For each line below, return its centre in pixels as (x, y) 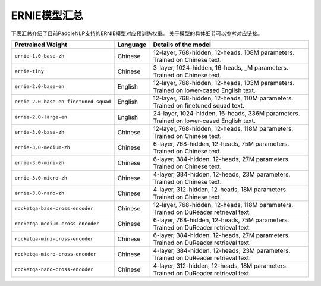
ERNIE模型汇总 (47, 15)
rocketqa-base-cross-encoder (54, 208)
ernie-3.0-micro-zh (41, 178)
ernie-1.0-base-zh (40, 56)
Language (132, 45)
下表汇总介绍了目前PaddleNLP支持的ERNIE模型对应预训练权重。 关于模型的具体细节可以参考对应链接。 (137, 33)
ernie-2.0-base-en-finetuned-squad (63, 102)
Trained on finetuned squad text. (199, 105)
